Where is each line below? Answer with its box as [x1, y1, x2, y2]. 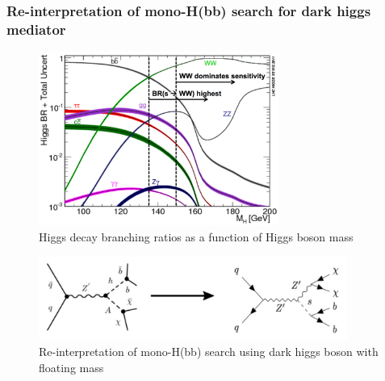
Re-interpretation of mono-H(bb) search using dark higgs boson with [39, 343, 379, 360]
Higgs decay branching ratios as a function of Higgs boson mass [39, 228, 354, 245]
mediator [6, 19, 66, 39]
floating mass [39, 359, 104, 376]
